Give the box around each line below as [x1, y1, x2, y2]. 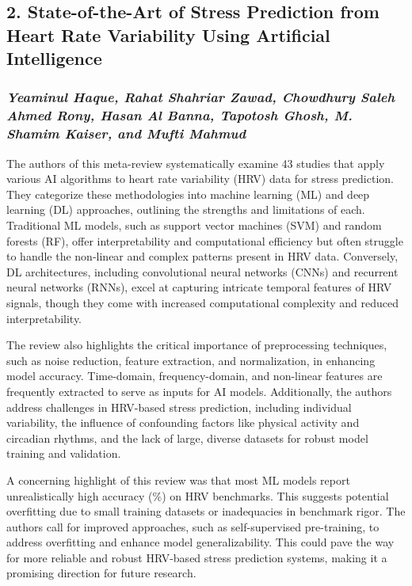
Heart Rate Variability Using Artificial [6, 22, 330, 47]
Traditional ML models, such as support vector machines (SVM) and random [6, 217, 382, 233]
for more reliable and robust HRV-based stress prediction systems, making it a [6, 549, 387, 565]
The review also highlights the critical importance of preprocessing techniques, [6, 337, 387, 353]
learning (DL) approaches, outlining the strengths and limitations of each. [6, 201, 365, 218]
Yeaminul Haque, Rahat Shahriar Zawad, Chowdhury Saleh [6, 87, 395, 107]
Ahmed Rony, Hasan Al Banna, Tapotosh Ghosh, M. [6, 105, 353, 125]
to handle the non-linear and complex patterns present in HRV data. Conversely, [6, 248, 399, 264]
